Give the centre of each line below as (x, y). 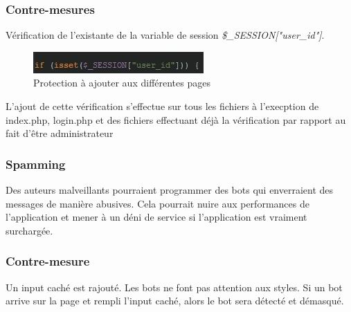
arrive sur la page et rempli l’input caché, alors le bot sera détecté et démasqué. (175, 301)
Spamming (36, 164)
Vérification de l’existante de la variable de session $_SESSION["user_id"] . (165, 35)
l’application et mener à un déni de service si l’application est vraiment (156, 217)
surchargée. (29, 230)
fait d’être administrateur (60, 133)
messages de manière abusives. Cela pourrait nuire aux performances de (157, 203)
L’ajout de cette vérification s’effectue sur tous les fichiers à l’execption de (162, 106)
